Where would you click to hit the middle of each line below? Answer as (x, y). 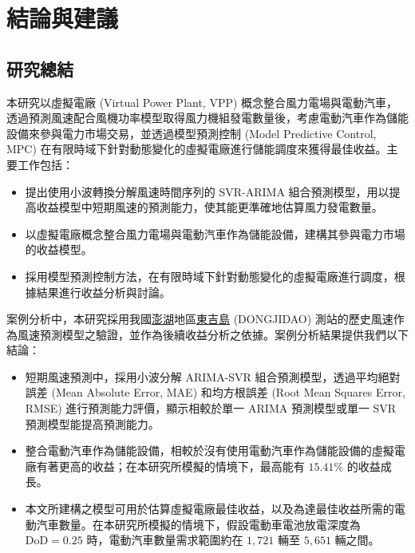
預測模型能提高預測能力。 (92, 423)
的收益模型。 (59, 249)
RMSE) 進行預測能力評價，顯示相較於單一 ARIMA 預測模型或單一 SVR (211, 408)
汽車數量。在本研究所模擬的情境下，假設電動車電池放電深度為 (198, 524)
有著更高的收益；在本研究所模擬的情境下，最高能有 (170, 466)
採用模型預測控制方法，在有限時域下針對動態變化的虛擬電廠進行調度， (209, 276)
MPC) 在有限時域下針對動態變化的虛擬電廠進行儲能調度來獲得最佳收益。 (197, 149)
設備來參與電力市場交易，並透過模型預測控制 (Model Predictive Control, (192, 133)
